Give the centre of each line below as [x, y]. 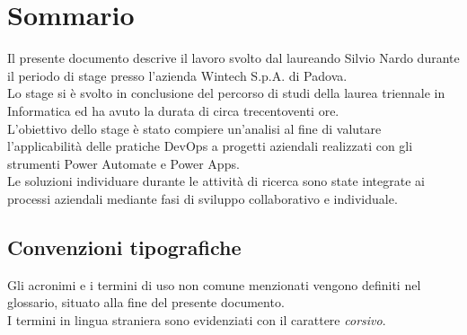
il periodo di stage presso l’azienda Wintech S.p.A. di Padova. [177, 75]
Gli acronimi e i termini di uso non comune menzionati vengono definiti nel [214, 284]
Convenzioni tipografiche [124, 247]
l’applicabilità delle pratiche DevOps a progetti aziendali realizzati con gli [210, 146]
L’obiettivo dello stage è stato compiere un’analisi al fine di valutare [194, 128]
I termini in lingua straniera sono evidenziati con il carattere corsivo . [197, 319]
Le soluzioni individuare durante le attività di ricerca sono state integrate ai [216, 181]
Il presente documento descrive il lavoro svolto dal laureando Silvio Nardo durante [233, 58]
